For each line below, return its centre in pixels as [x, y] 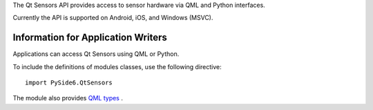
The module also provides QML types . [68, 98]
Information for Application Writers [90, 38]
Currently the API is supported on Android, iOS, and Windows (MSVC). [113, 18]
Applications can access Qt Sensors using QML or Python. [96, 54]
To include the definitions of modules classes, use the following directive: [117, 66]
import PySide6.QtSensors [69, 83]
